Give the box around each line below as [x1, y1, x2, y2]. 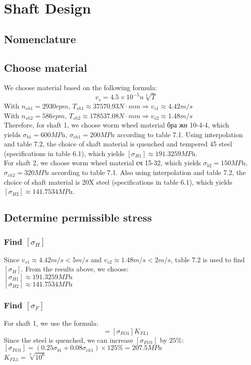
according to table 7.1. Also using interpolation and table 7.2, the [51, 167, 246, 177]
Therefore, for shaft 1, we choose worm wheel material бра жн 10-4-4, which [4, 120, 229, 130]
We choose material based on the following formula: [4, 82, 157, 93]
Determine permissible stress [4, 210, 152, 225]
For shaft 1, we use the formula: [4, 318, 98, 328]
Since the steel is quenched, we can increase [4, 334, 133, 345]
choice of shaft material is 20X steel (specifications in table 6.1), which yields [4, 176, 233, 187]
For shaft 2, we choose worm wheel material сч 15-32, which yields [4, 158, 201, 168]
